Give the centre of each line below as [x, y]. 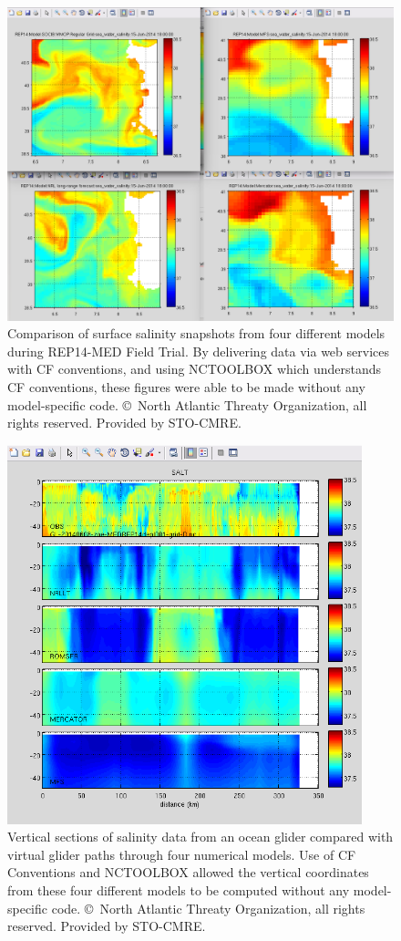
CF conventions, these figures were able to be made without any [186, 387]
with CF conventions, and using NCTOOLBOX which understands [195, 369]
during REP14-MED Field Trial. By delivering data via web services [198, 351]
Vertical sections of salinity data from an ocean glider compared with [200, 837]
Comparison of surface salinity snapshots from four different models [196, 333]
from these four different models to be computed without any [179, 889]
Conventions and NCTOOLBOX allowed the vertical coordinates [188, 872]
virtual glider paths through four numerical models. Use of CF [182, 854]
